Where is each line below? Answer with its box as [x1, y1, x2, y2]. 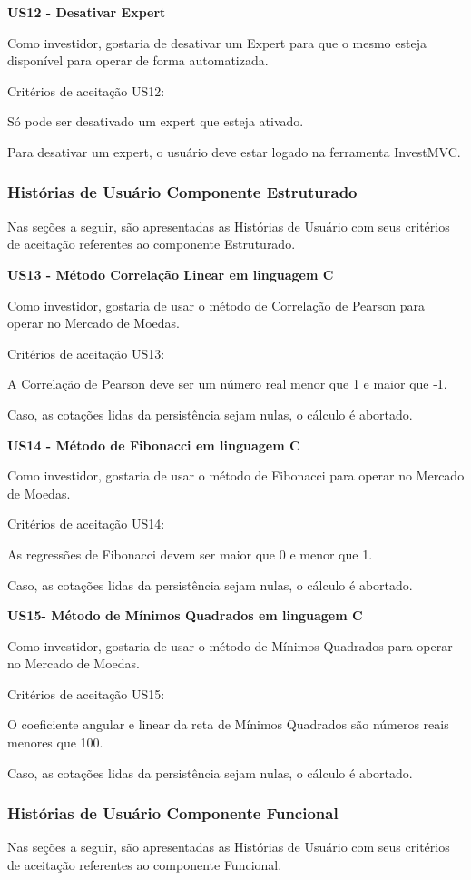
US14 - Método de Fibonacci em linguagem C [7, 435, 300, 454]
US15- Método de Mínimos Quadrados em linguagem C [7, 606, 363, 625]
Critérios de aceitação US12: [7, 81, 165, 100]
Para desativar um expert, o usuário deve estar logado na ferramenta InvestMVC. [7, 142, 461, 161]
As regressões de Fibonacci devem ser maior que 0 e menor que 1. [7, 544, 373, 563]
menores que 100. [7, 733, 103, 752]
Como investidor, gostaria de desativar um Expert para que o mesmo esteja [7, 33, 427, 52]
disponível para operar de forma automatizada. [7, 51, 269, 70]
